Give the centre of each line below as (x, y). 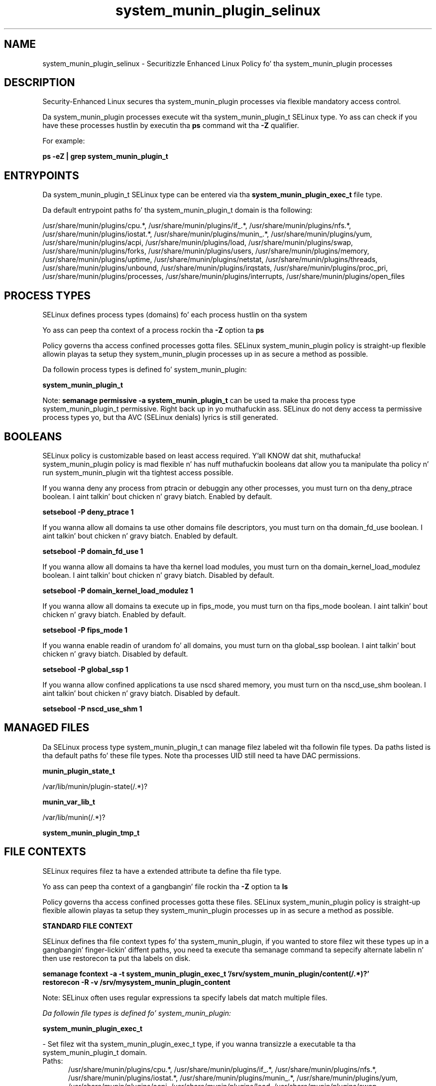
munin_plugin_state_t (79, 771)
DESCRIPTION (40, 83)
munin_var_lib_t (69, 802)
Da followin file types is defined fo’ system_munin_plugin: (137, 1013)
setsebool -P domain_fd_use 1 (93, 551)
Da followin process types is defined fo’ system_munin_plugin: (145, 370)
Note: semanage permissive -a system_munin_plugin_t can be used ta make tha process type (199, 401)
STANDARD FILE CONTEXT (88, 926)
